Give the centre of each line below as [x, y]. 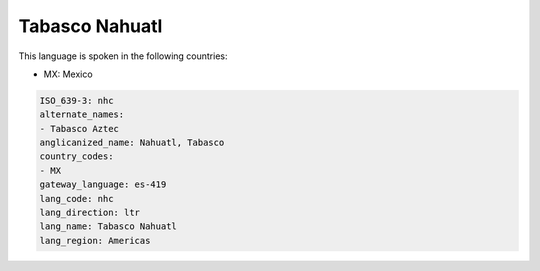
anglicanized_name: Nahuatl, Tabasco [132, 143]
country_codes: [76, 156]
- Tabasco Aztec [79, 128]
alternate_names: [82, 114]
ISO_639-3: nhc [76, 100]
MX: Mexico [68, 74]
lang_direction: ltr [89, 213]
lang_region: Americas [95, 240]
